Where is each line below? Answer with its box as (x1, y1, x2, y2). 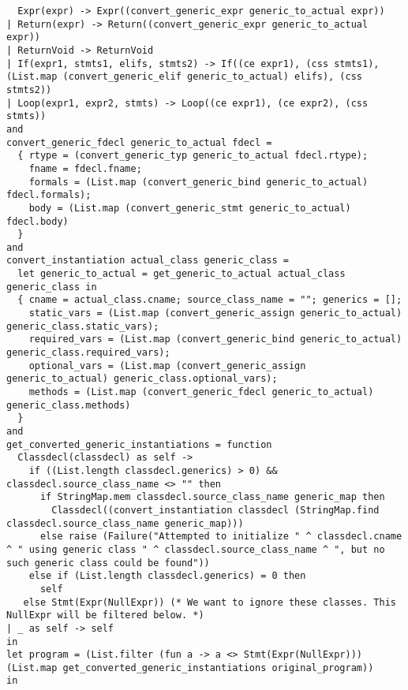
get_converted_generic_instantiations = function (6, 438, 272, 450)
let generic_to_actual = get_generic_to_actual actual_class (17, 268, 346, 280)
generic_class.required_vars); (6, 347, 170, 359)
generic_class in (6, 281, 97, 293)
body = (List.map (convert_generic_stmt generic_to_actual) (28, 202, 351, 214)
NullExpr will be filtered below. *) (6, 610, 204, 621)
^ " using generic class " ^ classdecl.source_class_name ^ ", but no (6, 543, 385, 555)
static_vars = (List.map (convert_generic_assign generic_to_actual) (28, 308, 402, 319)
